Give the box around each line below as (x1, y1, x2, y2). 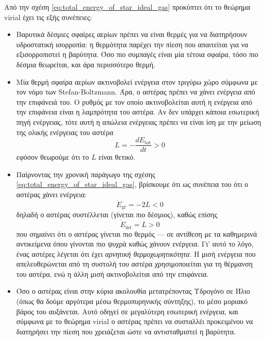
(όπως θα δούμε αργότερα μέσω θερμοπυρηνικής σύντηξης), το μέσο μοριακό (16, 296, 248, 307)
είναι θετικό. (98, 152, 135, 162)
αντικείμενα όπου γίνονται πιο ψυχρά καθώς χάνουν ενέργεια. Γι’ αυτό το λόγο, (16, 238, 254, 249)
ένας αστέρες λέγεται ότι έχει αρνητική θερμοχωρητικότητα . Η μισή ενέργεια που (16, 248, 256, 259)
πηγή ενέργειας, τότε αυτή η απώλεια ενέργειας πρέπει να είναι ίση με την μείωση (16, 116, 261, 127)
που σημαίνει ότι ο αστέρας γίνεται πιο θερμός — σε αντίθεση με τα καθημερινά (16, 228, 257, 239)
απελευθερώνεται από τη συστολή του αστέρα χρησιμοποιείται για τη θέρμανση (16, 258, 253, 269)
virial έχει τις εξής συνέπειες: (4, 11, 92, 22)
